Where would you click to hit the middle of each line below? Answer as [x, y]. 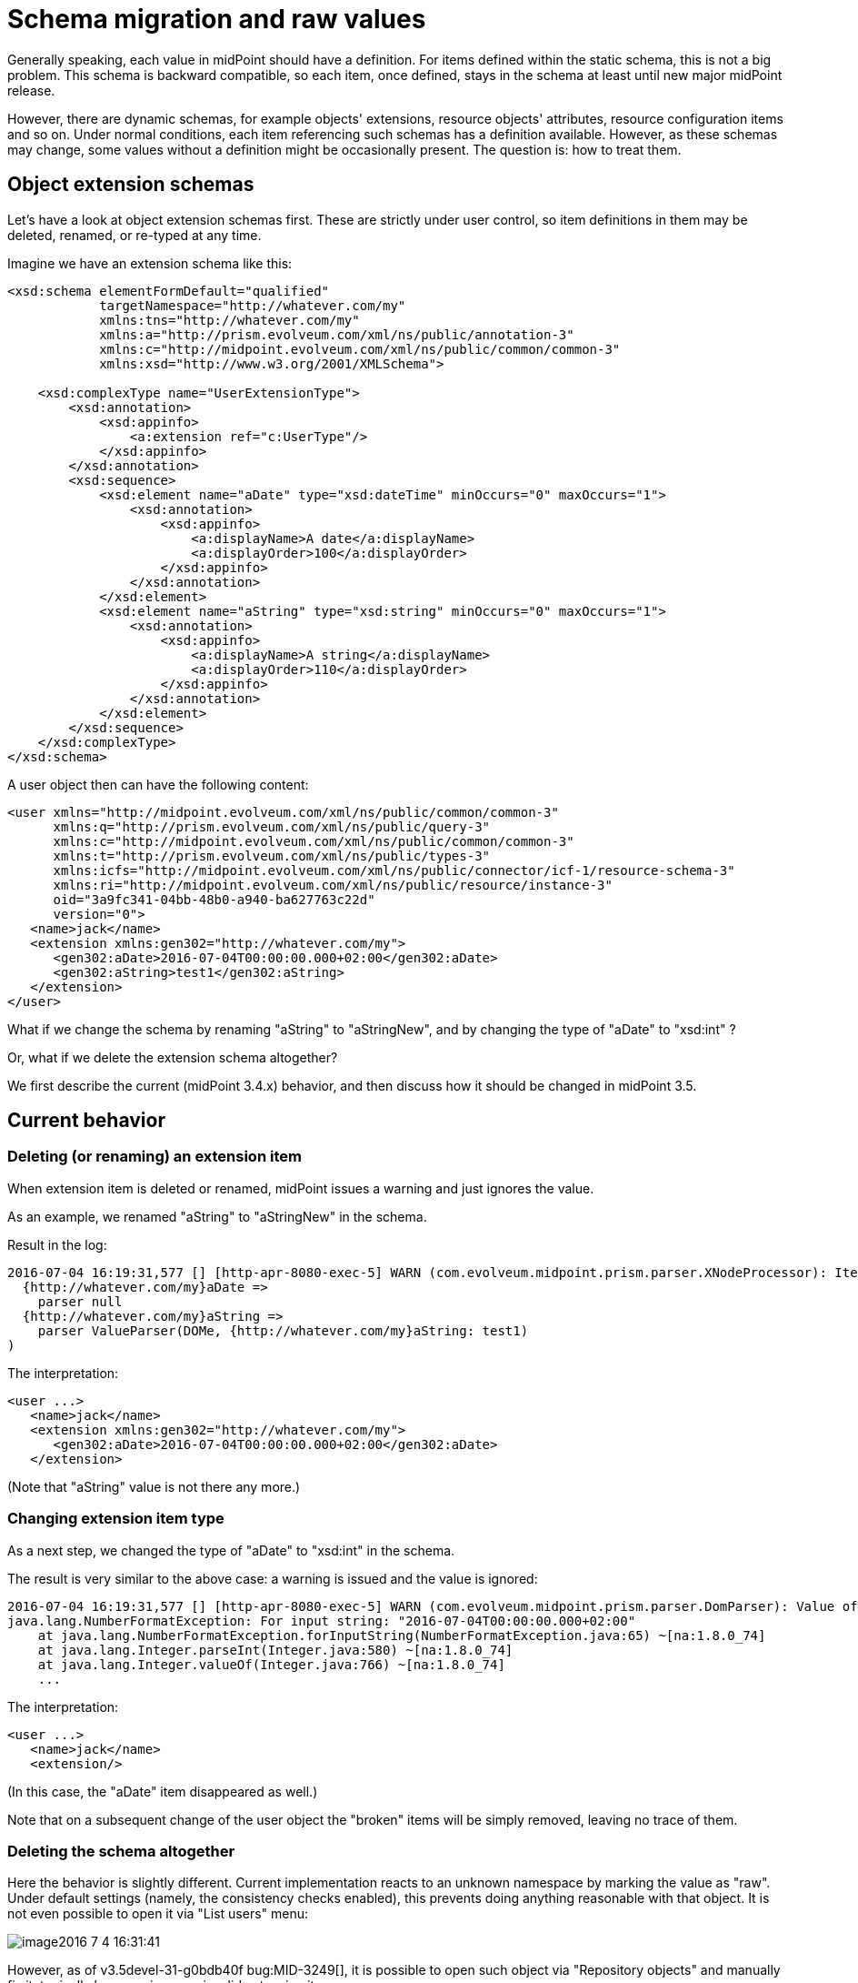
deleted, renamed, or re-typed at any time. [135, 235]
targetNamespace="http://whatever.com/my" [253, 305]
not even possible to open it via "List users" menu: [158, 1914]
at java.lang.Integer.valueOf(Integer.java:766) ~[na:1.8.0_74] [271, 1664]
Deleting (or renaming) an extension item [155, 1157]
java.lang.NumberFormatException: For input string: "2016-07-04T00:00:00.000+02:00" [322, 1621]
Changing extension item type [116, 1519]
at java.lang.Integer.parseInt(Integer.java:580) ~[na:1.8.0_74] [275, 1650]
